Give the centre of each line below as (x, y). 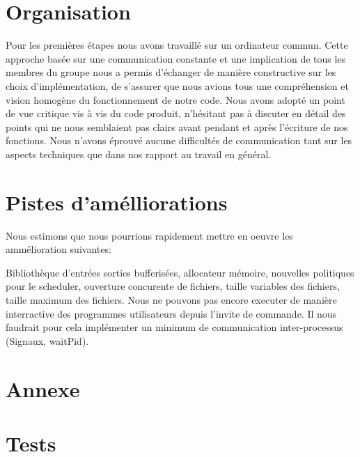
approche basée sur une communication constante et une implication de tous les (176, 58)
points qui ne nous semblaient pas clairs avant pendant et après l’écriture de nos (177, 126)
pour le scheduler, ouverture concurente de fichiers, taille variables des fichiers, (173, 286)
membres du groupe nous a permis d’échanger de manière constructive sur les (171, 72)
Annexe (43, 388)
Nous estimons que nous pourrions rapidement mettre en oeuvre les (149, 235)
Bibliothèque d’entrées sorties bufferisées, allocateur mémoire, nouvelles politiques (180, 272)
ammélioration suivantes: (58, 249)
